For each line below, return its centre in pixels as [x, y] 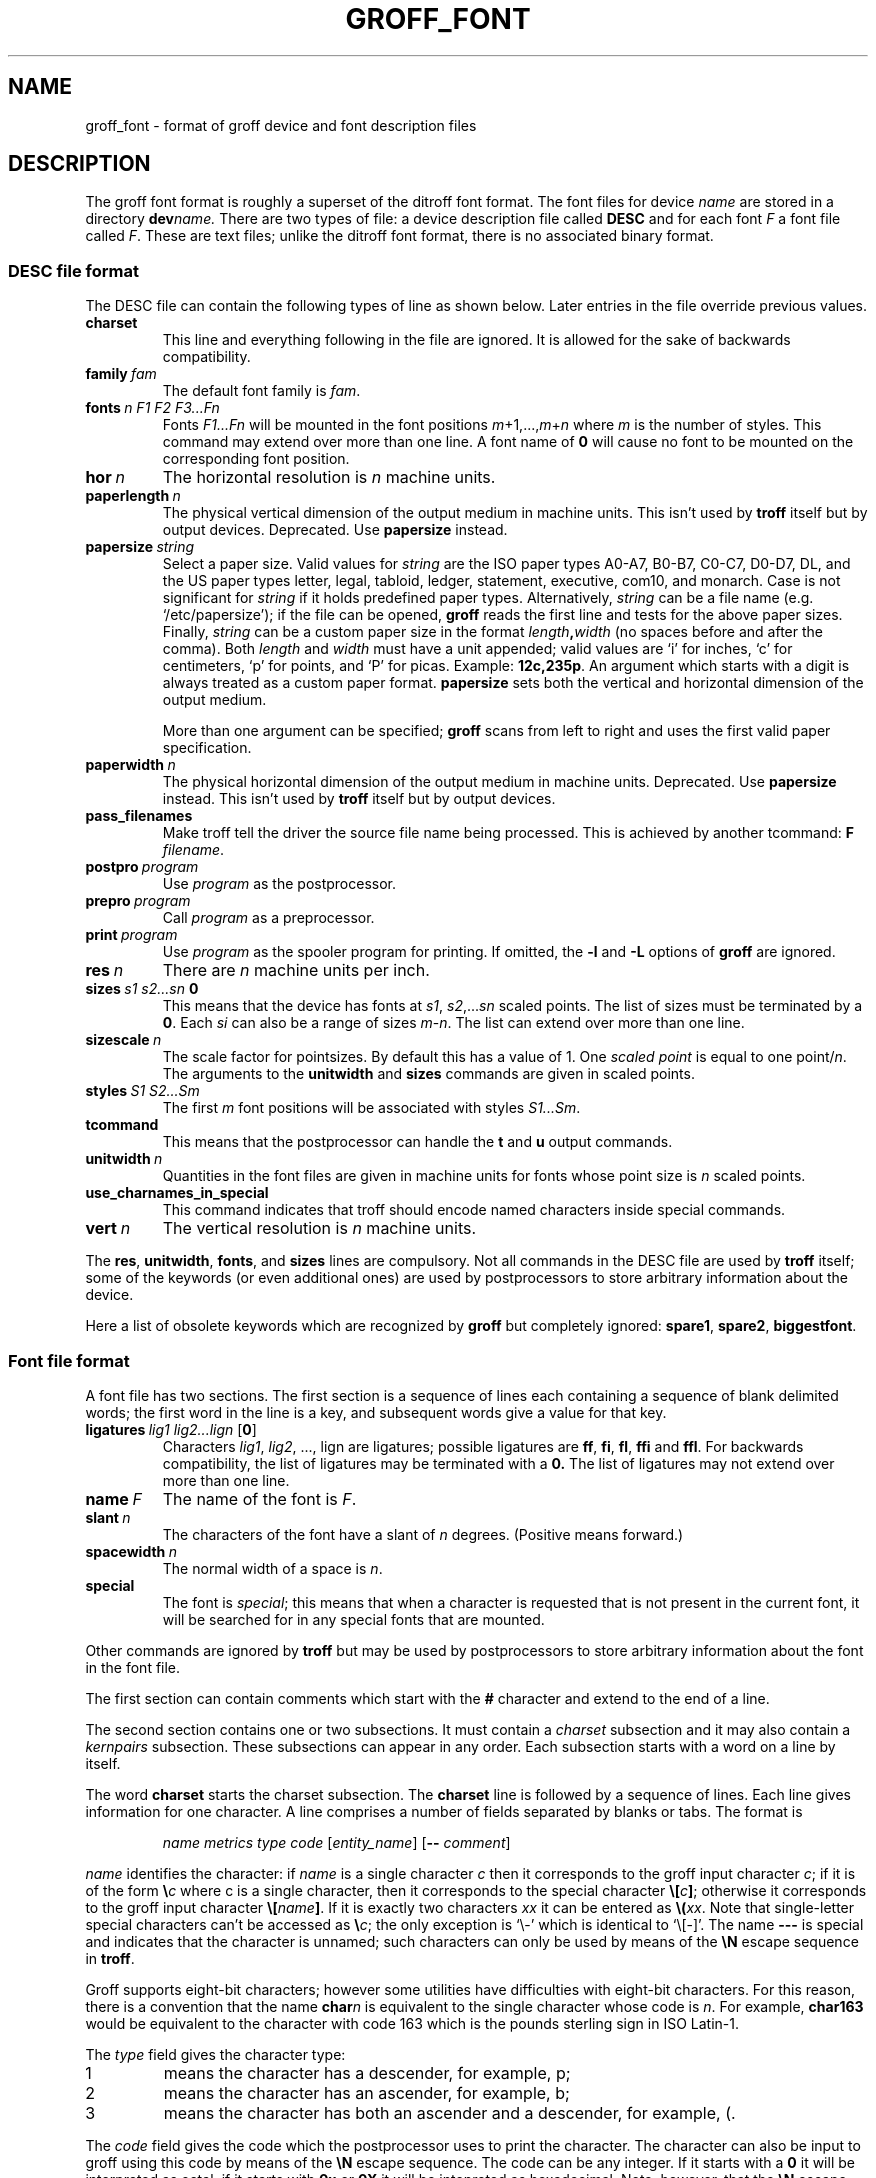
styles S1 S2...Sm [142, 1091]
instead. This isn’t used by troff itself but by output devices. [359, 799]
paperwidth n [130, 765]
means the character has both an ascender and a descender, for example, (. [449, 2112]
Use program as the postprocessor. [279, 884]
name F [114, 1498]
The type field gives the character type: [215, 2054]
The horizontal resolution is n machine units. [329, 477]
